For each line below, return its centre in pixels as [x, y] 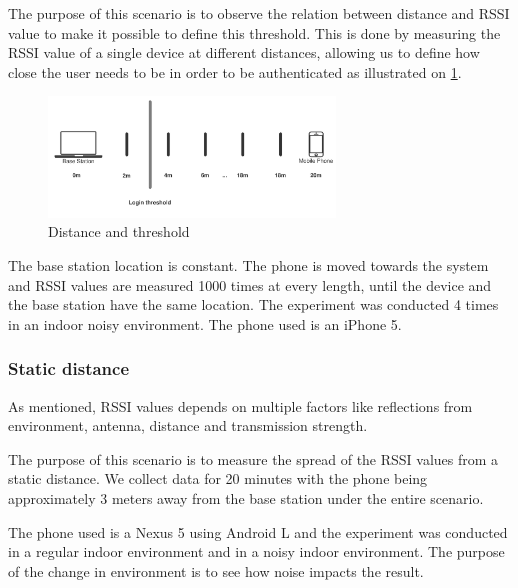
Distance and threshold [119, 231]
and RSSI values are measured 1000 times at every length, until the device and [250, 284]
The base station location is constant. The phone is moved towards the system [248, 265]
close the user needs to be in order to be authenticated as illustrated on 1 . [235, 71]
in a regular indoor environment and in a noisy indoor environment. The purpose [256, 551]
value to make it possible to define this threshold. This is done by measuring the [254, 32]
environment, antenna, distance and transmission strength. [188, 425]
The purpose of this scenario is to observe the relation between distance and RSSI [259, 13]
